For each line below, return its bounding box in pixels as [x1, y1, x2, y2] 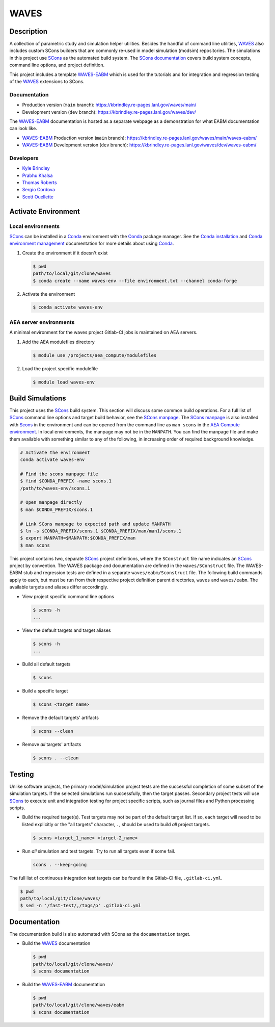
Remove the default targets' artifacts [22, 714, 99, 721]
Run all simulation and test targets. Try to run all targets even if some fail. [22, 848, 176, 854]
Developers [9, 155, 39, 162]
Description [9, 27, 48, 36]
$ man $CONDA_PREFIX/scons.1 [20, 506, 93, 512]
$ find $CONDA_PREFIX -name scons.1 [20, 478, 112, 484]
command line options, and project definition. [9, 62, 105, 68]
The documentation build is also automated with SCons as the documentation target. [9, 931, 190, 937]
